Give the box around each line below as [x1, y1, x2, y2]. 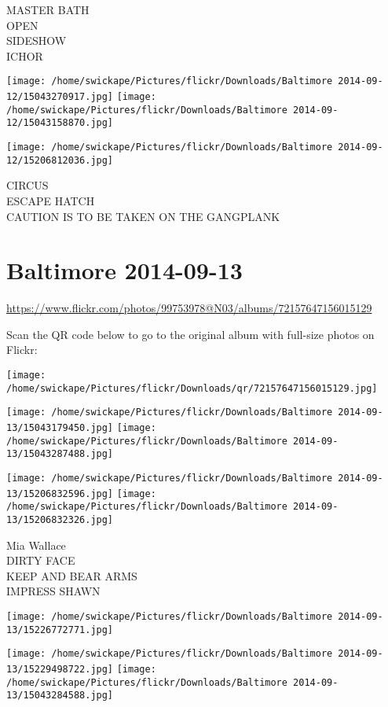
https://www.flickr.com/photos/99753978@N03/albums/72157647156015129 [6, 300, 372, 316]
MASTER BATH [6, 2, 90, 17]
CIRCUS [6, 177, 49, 193]
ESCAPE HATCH [6, 192, 95, 208]
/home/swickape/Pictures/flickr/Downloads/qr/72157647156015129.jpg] [6, 382, 378, 394]
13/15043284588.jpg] [6, 690, 114, 701]
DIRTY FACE [6, 552, 75, 569]
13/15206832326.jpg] [6, 514, 114, 525]
